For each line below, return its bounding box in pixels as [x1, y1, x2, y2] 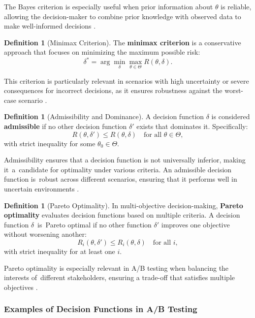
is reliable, [221, 1, 252, 11]
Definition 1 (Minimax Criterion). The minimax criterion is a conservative [4, 37, 241, 47]
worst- [224, 85, 244, 95]
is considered [211, 111, 250, 122]
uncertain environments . [4, 184, 79, 194]
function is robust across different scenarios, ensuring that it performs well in [4, 174, 237, 184]
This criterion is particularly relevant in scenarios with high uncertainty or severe [4, 75, 249, 86]
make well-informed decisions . [4, 21, 96, 31]
